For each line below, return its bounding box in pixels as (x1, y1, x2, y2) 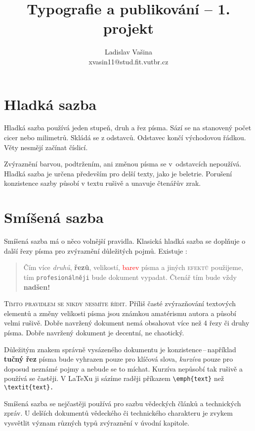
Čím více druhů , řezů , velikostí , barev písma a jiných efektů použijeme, (23, 262, 244, 272)
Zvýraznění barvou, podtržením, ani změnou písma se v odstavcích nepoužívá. (4, 159, 242, 169)
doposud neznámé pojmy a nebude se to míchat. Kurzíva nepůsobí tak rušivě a (4, 363, 243, 374)
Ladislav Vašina (104, 47, 153, 57)
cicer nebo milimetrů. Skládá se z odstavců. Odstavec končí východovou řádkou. (4, 132, 246, 143)
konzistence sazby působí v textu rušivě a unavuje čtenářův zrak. (4, 178, 201, 188)
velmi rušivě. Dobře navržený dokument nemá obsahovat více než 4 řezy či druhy (4, 318, 250, 328)
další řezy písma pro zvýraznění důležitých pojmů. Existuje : (4, 245, 187, 256)
